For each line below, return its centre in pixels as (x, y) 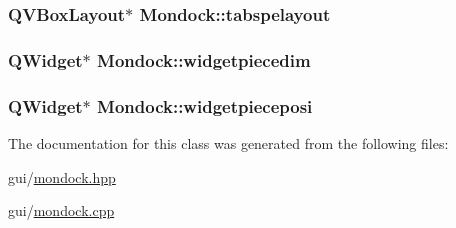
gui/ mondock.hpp (62, 176)
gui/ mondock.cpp (61, 210)
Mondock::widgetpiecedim (204, 59)
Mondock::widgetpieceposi (205, 105)
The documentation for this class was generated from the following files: (228, 142)
